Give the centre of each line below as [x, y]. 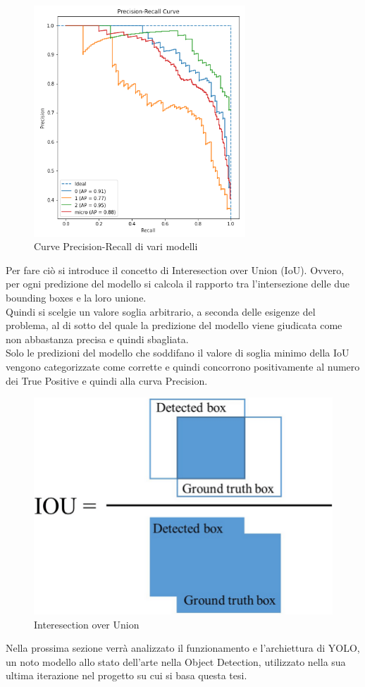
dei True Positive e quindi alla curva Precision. [107, 380]
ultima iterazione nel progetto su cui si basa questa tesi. [126, 675]
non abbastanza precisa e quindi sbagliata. [97, 339]
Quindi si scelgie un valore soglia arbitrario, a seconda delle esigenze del [161, 311]
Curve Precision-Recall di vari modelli [116, 246]
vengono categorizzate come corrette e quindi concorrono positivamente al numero [183, 367]
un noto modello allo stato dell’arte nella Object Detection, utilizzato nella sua [176, 661]
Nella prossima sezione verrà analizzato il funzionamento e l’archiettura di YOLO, [183, 648]
